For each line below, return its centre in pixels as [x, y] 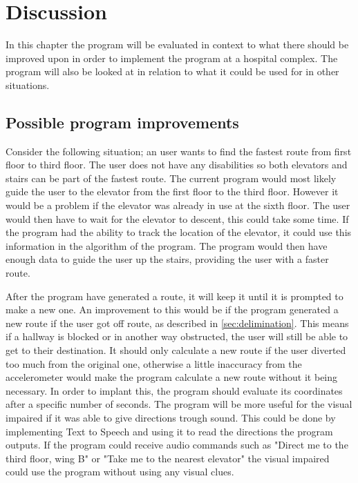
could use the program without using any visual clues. [120, 472]
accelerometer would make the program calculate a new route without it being [172, 377]
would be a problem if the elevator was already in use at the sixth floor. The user [178, 205]
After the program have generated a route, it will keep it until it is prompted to [175, 296]
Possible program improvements [122, 122]
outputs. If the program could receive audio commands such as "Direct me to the [177, 445]
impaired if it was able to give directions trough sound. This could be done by [171, 417]
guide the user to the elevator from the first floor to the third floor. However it [172, 191]
